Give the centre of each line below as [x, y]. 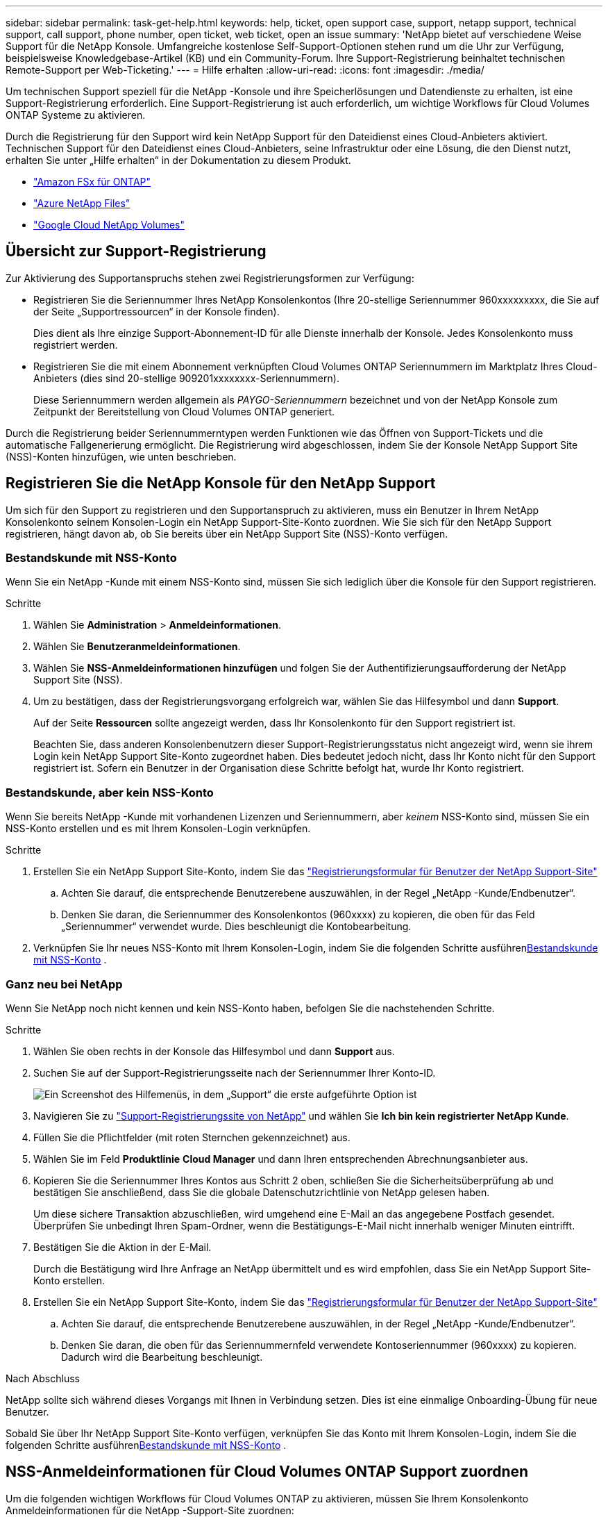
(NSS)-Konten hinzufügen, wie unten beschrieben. [121, 456]
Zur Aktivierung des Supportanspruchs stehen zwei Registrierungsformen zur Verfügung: [210, 278]
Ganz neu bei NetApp [64, 984]
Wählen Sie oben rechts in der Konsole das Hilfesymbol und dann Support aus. [214, 1051]
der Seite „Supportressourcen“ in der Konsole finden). [157, 311]
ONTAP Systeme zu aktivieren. [76, 115]
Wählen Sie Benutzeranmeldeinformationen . [137, 647]
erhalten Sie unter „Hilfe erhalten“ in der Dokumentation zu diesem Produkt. [178, 160]
